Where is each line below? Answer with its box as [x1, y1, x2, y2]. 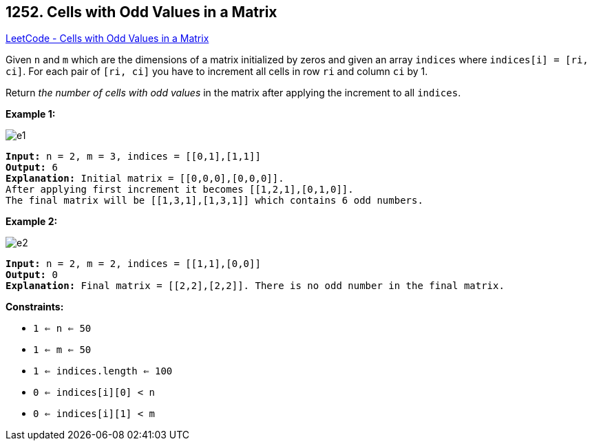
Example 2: [6, 215, 58, 228]
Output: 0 [6, 269, 58, 281]
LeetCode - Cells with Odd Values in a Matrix [6, 32, 209, 45]
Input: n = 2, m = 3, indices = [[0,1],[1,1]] [6, 151, 261, 162]
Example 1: [6, 108, 56, 120]
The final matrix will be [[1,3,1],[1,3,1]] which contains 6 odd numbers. [6, 195, 423, 206]
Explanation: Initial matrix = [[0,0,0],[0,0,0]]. [6, 173, 284, 184]
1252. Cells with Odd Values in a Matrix [6, 3, 277, 21]
